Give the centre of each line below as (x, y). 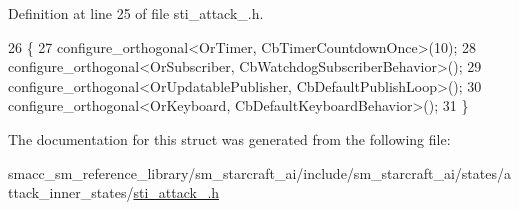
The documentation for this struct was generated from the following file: (229, 138)
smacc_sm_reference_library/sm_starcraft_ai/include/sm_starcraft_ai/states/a (259, 172)
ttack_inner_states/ (71, 192)
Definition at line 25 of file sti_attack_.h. (136, 13)
